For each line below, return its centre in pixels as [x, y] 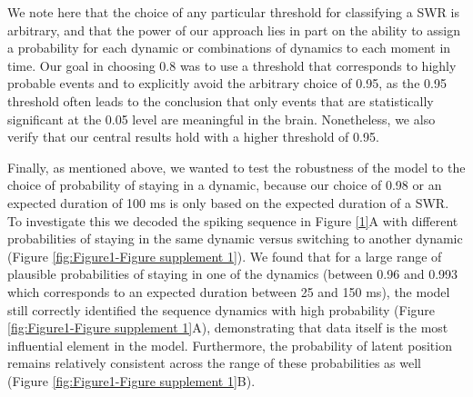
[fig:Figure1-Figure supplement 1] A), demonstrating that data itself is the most [228, 328]
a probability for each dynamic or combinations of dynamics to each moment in [229, 48]
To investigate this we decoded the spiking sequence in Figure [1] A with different [233, 220]
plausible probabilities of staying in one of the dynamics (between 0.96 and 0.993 [233, 274]
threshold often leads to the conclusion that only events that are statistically [221, 100]
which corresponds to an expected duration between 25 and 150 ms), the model [229, 291]
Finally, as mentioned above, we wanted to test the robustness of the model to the [236, 167]
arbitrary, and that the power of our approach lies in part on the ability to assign [234, 30]
